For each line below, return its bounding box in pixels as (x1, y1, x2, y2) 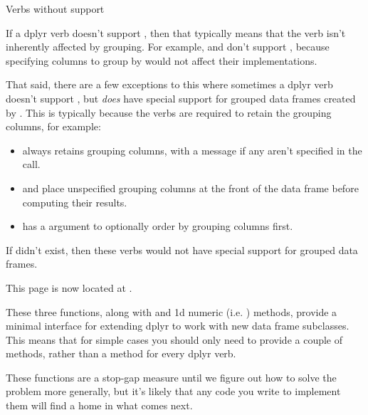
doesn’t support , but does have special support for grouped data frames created (6, 90, 356, 105)
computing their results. (22, 194, 127, 209)
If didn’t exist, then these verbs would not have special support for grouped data (6, 242, 358, 257)
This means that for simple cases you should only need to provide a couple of (6, 332, 343, 347)
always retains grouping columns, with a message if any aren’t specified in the (22, 142, 362, 157)
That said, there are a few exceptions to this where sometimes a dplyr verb (6, 77, 333, 92)
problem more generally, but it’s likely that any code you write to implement (6, 384, 341, 399)
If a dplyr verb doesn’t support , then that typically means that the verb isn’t (6, 25, 346, 40)
